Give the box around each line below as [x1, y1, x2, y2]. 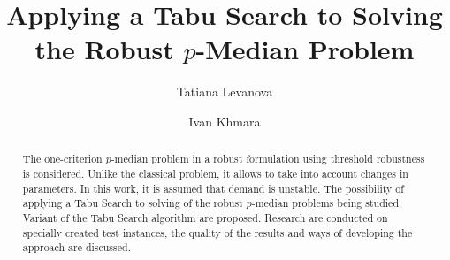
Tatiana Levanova [176, 82, 273, 101]
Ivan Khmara [188, 111, 261, 130]
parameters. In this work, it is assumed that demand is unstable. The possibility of [22, 180, 404, 195]
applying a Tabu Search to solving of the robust [22, 195, 243, 210]
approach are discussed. [22, 240, 131, 255]
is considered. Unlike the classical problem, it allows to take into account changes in [22, 165, 408, 180]
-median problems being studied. [251, 195, 402, 210]
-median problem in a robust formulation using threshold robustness [111, 151, 425, 166]
